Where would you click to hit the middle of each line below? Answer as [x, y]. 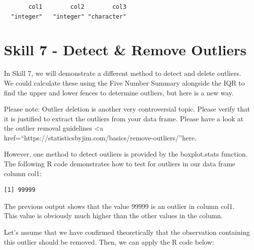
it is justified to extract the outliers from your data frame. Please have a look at [124, 118]
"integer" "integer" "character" [69, 16]
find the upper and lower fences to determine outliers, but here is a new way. [119, 92]
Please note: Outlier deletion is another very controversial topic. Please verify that [127, 109]
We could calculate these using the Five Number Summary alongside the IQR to [125, 82]
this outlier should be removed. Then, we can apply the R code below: [109, 241]
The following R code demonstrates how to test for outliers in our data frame [120, 164]
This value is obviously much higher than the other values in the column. [113, 216]
